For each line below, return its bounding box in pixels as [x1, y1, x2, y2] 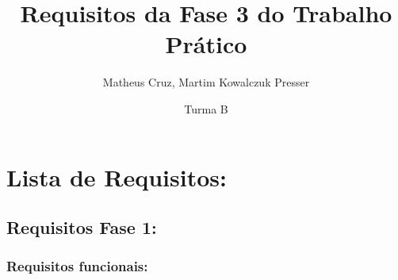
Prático [165, 28, 247, 60]
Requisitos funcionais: [6, 256, 148, 276]
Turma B [184, 100, 228, 117]
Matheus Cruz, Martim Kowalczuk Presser [102, 74, 310, 90]
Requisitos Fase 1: [6, 215, 157, 240]
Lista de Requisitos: [6, 160, 227, 193]
